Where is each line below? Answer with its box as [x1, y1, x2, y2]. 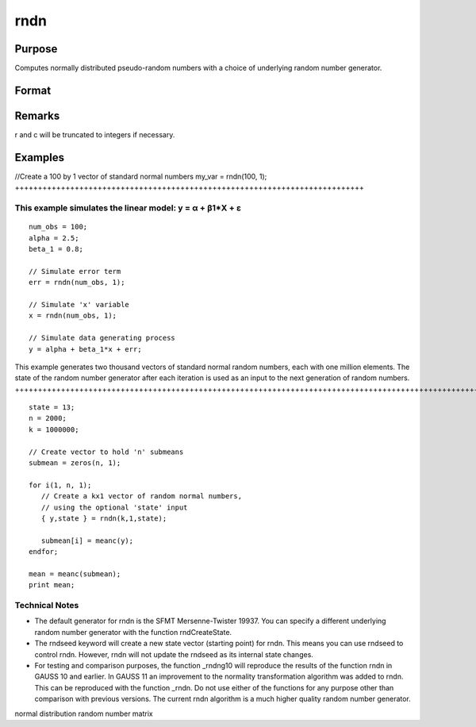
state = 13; [29, 403, 75, 412]
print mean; [29, 580, 75, 590]
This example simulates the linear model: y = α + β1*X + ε [14, 202, 242, 213]
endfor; [29, 548, 59, 556]
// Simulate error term [29, 267, 121, 275]
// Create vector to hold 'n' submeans [29, 447, 184, 456]
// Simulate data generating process [29, 333, 176, 343]
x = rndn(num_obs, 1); [29, 311, 117, 321]
